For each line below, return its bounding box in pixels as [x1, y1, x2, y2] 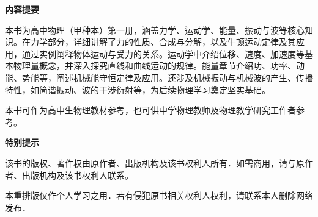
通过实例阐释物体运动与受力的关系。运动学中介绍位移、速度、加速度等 [21, 47, 305, 60]
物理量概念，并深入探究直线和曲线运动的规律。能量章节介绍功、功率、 [13, 59, 296, 72]
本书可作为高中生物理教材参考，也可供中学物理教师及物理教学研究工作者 [5, 104, 296, 116]
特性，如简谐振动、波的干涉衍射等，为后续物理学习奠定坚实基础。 [5, 83, 270, 96]
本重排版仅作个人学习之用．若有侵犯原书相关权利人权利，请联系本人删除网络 [5, 189, 313, 202]
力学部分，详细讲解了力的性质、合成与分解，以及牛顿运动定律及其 [30, 35, 296, 48]
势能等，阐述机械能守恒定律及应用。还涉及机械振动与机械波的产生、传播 [21, 71, 313, 84]
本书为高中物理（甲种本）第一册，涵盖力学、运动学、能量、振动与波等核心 [5, 23, 305, 36]
